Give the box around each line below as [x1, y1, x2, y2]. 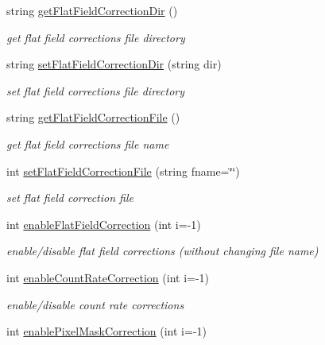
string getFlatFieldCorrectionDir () [6, 2, 178, 18]
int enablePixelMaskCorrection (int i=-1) [6, 323, 207, 339]
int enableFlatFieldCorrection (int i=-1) [6, 215, 201, 232]
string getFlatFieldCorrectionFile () [6, 109, 180, 126]
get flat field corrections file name [6, 135, 169, 152]
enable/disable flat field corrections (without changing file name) [6, 242, 319, 259]
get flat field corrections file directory [6, 29, 185, 45]
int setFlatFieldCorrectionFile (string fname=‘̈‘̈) [6, 162, 240, 179]
